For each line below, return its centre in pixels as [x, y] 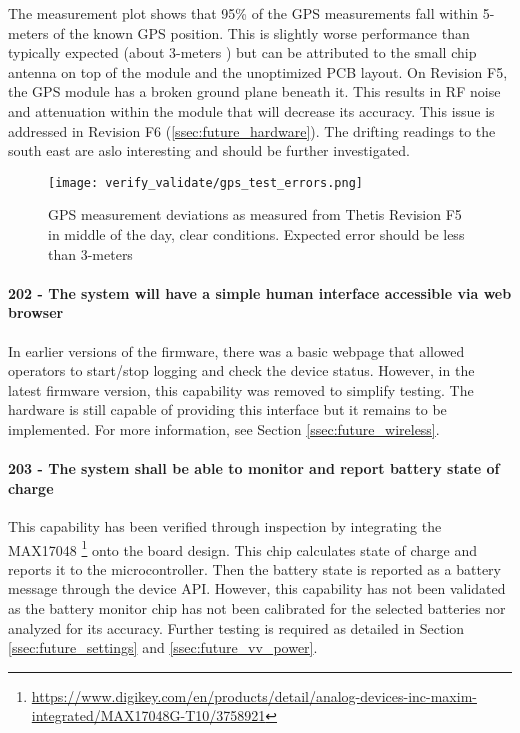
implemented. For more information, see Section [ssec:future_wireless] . [224, 428]
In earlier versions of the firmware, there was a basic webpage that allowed [236, 350]
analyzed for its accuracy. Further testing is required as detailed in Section [236, 627]
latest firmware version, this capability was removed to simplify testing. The [241, 389]
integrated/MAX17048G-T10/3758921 [148, 715]
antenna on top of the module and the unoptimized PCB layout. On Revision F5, [258, 71]
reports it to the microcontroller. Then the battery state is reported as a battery [254, 568]
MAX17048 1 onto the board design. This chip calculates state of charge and [242, 548]
